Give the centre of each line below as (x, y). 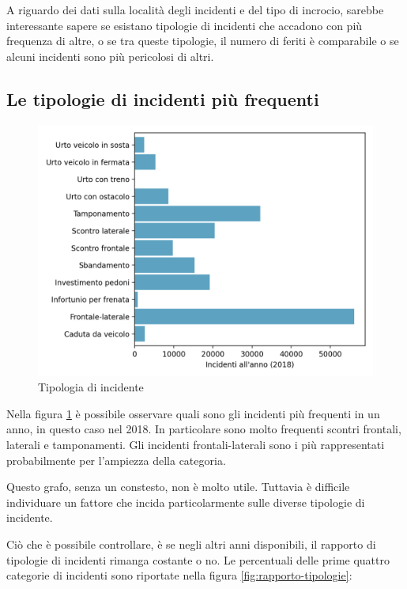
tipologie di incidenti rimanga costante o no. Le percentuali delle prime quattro (198, 559)
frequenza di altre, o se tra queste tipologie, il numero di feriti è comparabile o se (203, 41)
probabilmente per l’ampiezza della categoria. (116, 460)
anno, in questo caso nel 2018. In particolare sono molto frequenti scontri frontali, (204, 429)
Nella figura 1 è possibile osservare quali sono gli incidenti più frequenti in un (193, 413)
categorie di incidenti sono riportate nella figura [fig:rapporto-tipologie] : (179, 575)
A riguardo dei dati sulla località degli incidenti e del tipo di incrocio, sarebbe (195, 9)
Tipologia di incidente (91, 387)
